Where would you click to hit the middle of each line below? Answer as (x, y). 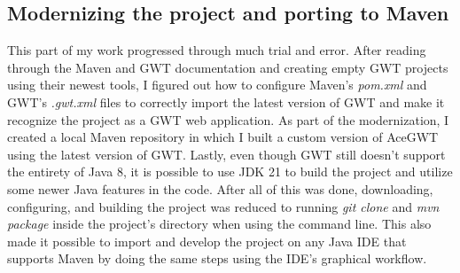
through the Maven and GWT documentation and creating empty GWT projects (228, 67)
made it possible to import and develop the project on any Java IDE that (207, 241)
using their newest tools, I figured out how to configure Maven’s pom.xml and (217, 85)
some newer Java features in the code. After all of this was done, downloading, (220, 188)
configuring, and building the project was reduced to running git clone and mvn (223, 206)
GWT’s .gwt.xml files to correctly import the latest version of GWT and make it (226, 101)
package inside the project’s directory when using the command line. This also (219, 224)
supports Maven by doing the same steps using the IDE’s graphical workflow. (217, 258)
